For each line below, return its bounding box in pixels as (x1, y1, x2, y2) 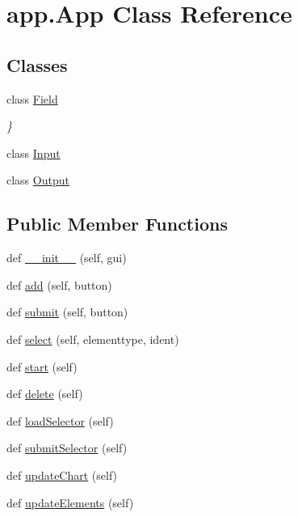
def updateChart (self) (6, 466, 118, 483)
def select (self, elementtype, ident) (6, 330, 179, 347)
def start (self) (6, 358, 78, 375)
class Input (6, 144, 61, 161)
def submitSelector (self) (6, 439, 128, 456)
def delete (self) (6, 385, 83, 402)
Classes (6, 52, 68, 77)
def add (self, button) (6, 276, 112, 293)
